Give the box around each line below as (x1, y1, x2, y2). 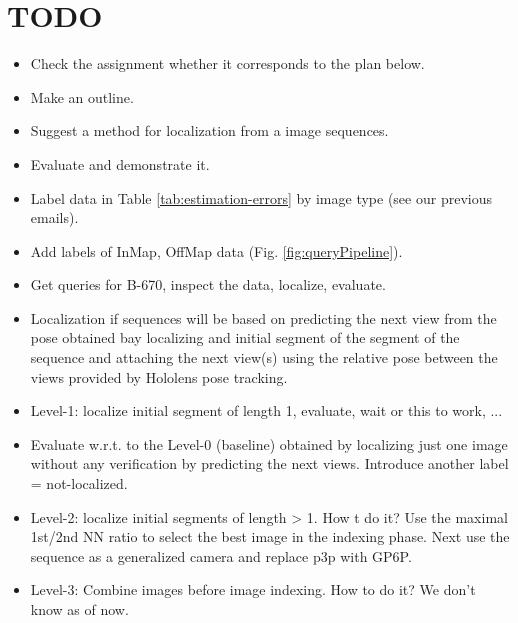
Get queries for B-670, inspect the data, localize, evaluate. (30, 274, 386, 295)
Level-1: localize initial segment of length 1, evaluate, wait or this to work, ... (30, 400, 503, 421)
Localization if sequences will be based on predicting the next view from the (30, 307, 497, 328)
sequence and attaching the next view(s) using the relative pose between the (30, 347, 498, 368)
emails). (30, 207, 79, 228)
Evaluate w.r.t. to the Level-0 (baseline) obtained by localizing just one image (30, 433, 508, 454)
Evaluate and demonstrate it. (30, 153, 210, 174)
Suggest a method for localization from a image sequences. (30, 120, 389, 141)
